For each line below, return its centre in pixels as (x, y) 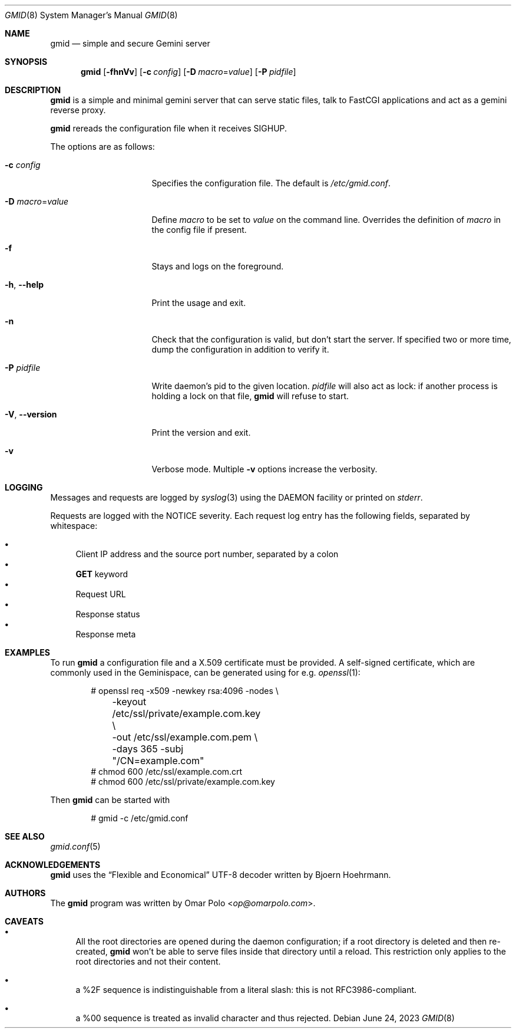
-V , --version (31, 414)
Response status (108, 614)
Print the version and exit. (201, 432)
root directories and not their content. (148, 961)
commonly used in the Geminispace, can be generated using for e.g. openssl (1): (205, 672)
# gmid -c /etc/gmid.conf (140, 818)
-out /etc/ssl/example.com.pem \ (185, 737)
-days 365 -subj (148, 749)
